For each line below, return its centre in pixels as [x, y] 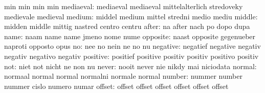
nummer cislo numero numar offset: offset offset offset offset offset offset [116, 86]
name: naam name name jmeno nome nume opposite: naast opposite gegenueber [130, 36]
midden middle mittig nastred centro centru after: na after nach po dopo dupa [127, 26]
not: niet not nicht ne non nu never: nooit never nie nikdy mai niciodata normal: [130, 66]
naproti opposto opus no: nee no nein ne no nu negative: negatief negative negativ [132, 46]
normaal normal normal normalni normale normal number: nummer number [123, 76]
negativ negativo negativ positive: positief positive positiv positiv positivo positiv [131, 56]
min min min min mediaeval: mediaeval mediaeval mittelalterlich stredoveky [124, 6]
